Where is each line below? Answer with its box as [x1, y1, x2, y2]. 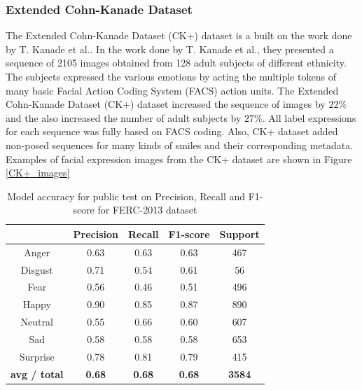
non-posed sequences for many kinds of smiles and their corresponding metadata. [6, 137, 354, 152]
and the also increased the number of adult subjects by [6, 110, 242, 125]
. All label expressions [262, 110, 356, 125]
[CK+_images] [6, 165, 70, 180]
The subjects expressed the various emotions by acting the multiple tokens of [6, 69, 336, 83]
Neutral [20, 314, 53, 329]
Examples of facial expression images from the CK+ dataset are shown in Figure [6, 151, 352, 166]
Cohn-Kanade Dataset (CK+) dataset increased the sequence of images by [6, 97, 326, 111]
